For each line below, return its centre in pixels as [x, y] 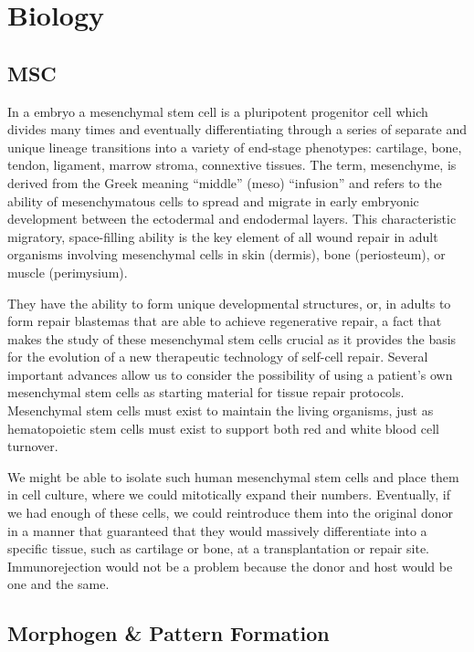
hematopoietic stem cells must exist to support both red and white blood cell [223, 428]
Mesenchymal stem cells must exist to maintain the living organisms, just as [221, 410]
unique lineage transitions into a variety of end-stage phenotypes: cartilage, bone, [235, 147]
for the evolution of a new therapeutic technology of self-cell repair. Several [218, 357]
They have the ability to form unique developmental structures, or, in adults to [229, 303]
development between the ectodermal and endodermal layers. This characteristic [232, 219]
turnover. [33, 446]
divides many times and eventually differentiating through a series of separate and [237, 129]
